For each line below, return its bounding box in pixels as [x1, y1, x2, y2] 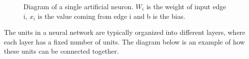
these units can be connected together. [4, 46, 119, 56]
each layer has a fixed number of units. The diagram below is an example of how [4, 36, 245, 46]
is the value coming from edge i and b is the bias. [38, 11, 186, 21]
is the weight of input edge [146, 1, 226, 11]
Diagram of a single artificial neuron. [23, 1, 134, 11]
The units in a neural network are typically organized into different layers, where [4, 27, 246, 37]
